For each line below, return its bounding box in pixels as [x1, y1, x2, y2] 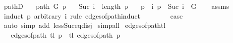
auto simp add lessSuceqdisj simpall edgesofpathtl [3, 20, 166, 30]
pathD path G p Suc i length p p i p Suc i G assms [3, 1, 229, 11]
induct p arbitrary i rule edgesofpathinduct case [3, 10, 183, 21]
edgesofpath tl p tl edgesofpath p [10, 29, 120, 40]
